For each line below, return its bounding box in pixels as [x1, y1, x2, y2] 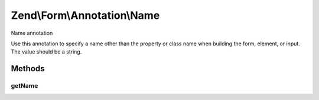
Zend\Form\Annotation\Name [11, 9, 160, 22]
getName [11, 82, 38, 90]
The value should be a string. [11, 48, 82, 55]
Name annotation [11, 29, 53, 36]
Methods [11, 64, 45, 74]
